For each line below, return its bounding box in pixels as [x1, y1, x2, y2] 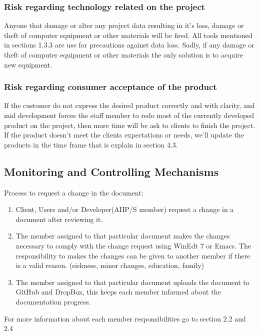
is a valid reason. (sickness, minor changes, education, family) [15, 260, 204, 270]
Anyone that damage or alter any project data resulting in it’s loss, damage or [4, 20, 244, 30]
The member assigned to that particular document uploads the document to [15, 276, 249, 287]
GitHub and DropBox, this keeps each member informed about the [15, 286, 221, 297]
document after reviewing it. [15, 213, 103, 224]
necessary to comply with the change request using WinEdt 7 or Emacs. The [15, 240, 251, 250]
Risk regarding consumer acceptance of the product [4, 80, 217, 93]
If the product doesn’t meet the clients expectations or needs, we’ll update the [4, 129, 244, 140]
